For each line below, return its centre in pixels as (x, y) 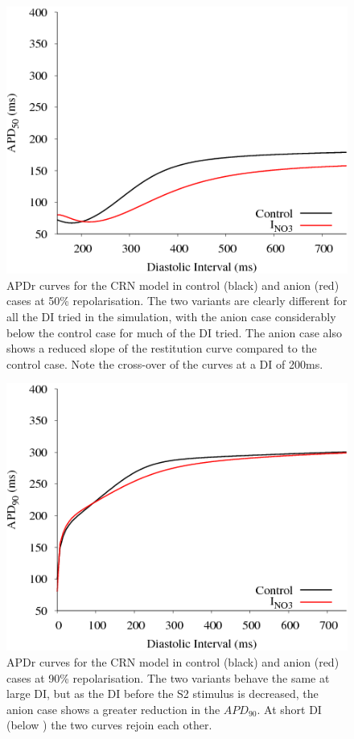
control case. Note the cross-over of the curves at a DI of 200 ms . (165, 363)
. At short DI (289, 709)
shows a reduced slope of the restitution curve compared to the (162, 348)
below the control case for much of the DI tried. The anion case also (174, 332)
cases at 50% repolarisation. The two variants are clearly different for (177, 301)
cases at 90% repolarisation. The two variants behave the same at (168, 677)
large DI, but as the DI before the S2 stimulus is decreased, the (163, 694)
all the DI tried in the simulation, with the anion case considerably (171, 316)
